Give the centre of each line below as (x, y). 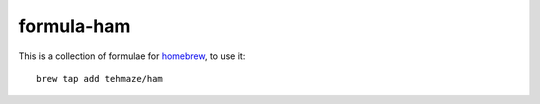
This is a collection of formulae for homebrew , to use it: (132, 56)
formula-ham (74, 26)
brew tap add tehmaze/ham (100, 78)
